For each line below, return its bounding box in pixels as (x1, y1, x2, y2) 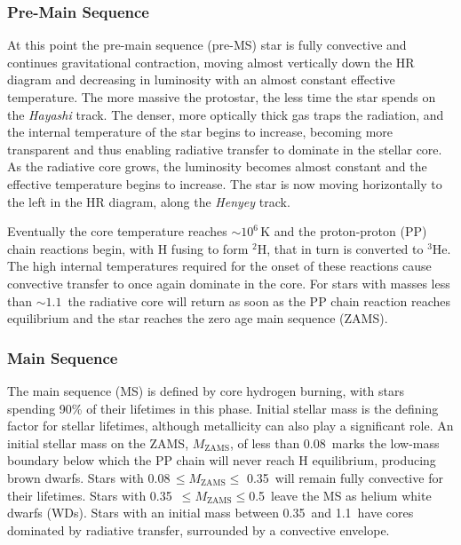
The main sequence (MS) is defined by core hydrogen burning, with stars (7, 381, 404, 399)
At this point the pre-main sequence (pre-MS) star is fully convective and (7, 36, 407, 54)
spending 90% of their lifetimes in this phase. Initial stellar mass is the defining (7, 399, 439, 417)
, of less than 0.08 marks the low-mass (229, 433, 440, 452)
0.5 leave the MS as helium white (249, 486, 432, 504)
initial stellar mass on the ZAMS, (7, 433, 189, 452)
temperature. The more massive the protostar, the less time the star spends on (7, 88, 436, 106)
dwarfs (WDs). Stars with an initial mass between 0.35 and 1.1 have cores (7, 503, 414, 522)
